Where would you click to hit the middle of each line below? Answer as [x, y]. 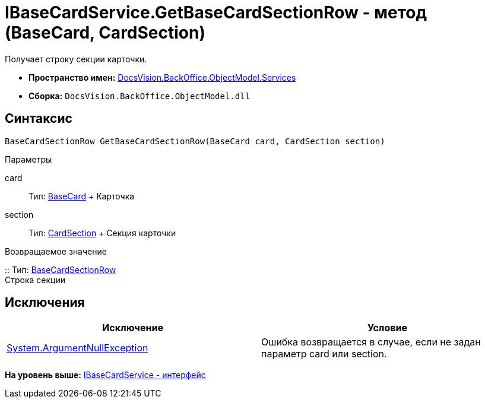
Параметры [28, 159]
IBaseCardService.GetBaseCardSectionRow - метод [216, 12]
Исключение [133, 328]
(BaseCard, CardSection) [105, 33]
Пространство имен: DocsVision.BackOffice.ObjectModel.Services [162, 77]
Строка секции [35, 280]
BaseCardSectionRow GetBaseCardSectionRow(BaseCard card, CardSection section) [195, 141]
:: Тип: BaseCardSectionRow [61, 269]
